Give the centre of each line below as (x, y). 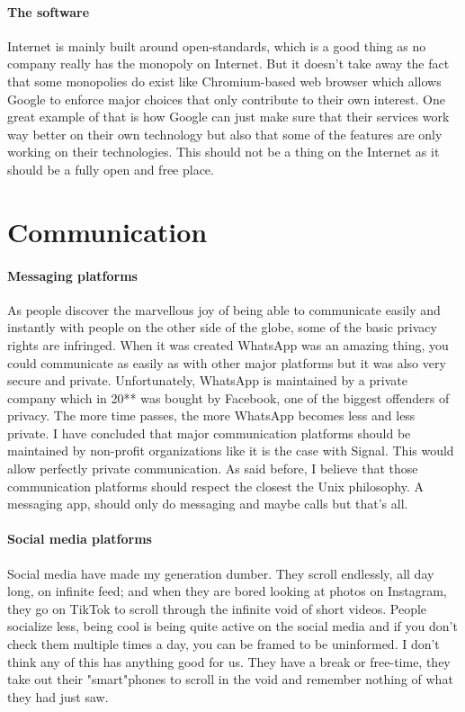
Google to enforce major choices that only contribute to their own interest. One (226, 99)
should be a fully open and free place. (111, 169)
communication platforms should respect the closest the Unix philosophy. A (215, 486)
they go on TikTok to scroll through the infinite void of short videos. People (217, 608)
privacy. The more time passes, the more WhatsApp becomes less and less (211, 415)
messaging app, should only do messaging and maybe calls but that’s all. (208, 504)
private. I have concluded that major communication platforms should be (209, 433)
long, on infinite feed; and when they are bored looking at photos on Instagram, (227, 591)
